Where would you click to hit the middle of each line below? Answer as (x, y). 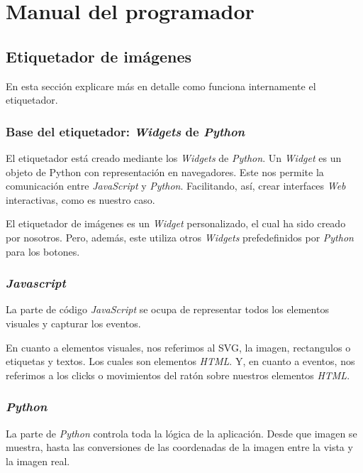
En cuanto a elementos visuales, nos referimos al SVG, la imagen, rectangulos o (178, 347)
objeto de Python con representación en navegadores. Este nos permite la (165, 172)
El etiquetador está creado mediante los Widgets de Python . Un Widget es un (174, 157)
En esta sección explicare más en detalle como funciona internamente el (161, 86)
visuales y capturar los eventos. (73, 323)
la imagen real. (38, 461)
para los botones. (43, 251)
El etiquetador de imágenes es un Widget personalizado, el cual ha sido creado (176, 223)
